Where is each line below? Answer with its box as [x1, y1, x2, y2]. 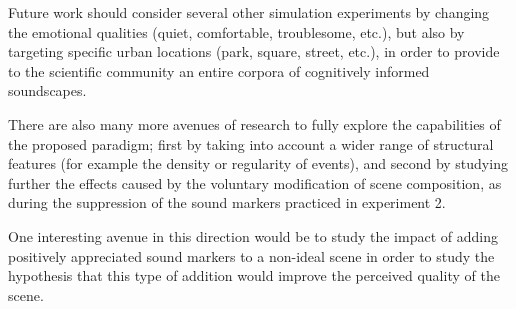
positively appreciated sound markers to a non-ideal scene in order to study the [8, 245, 495, 266]
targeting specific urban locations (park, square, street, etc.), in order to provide [8, 41, 500, 62]
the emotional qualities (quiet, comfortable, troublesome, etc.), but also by [8, 21, 465, 42]
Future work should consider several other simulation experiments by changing [8, 2, 490, 22]
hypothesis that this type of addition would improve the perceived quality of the [8, 265, 500, 286]
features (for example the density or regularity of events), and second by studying [8, 153, 508, 174]
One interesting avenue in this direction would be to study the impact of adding [8, 225, 498, 246]
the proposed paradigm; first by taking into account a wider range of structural [8, 133, 494, 154]
